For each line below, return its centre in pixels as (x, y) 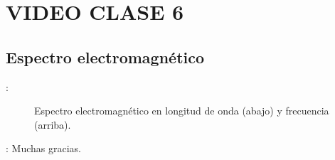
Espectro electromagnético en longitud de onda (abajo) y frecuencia (182, 111)
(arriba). (53, 124)
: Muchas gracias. (43, 148)
